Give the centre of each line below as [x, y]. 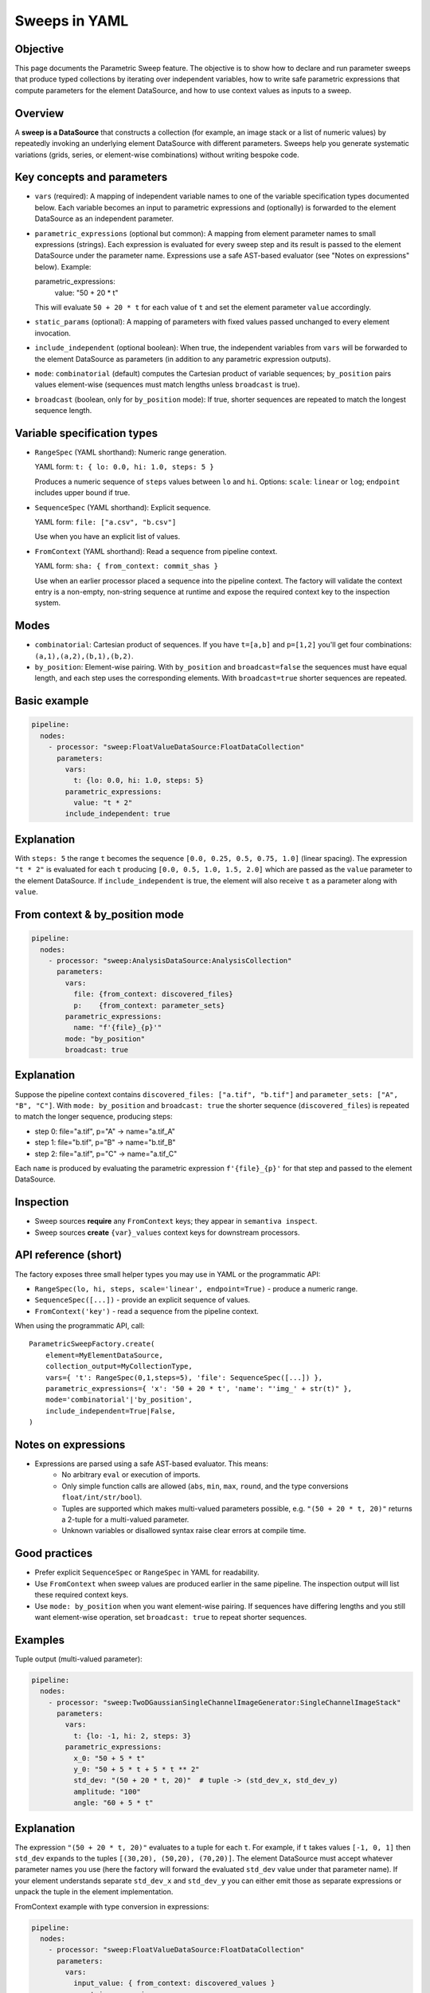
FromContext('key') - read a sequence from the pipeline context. [147, 1311]
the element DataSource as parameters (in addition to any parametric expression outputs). [183, 359]
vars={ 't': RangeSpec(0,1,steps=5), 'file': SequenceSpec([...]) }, [184, 1378]
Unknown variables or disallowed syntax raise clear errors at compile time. [184, 1531]
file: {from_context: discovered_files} [153, 994]
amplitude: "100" [107, 1791]
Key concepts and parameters [91, 177]
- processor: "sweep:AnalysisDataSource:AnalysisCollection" [170, 960]
